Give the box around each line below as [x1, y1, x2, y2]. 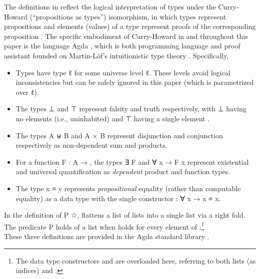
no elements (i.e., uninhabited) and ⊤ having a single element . [15, 113, 210, 123]
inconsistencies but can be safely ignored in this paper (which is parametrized [15, 77, 254, 87]
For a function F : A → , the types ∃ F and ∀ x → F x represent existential [15, 156, 249, 167]
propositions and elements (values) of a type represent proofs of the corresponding [4, 21, 256, 31]
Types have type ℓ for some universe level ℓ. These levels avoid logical [15, 67, 230, 77]
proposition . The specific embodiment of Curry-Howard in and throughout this [4, 30, 248, 41]
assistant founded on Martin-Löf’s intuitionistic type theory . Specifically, [4, 50, 229, 60]
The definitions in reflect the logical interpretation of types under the [4, 1, 216, 11]
